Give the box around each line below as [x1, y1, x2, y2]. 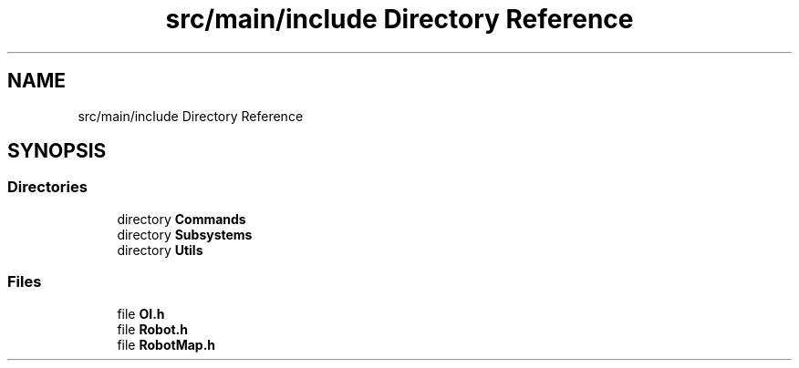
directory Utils [117, 241, 203, 258]
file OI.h [117, 305, 165, 322]
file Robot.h [117, 321, 188, 337]
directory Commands [117, 210, 246, 227]
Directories [7, 178, 88, 197]
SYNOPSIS [7, 139, 107, 163]
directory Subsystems [117, 226, 253, 242]
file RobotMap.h [117, 336, 216, 353]
